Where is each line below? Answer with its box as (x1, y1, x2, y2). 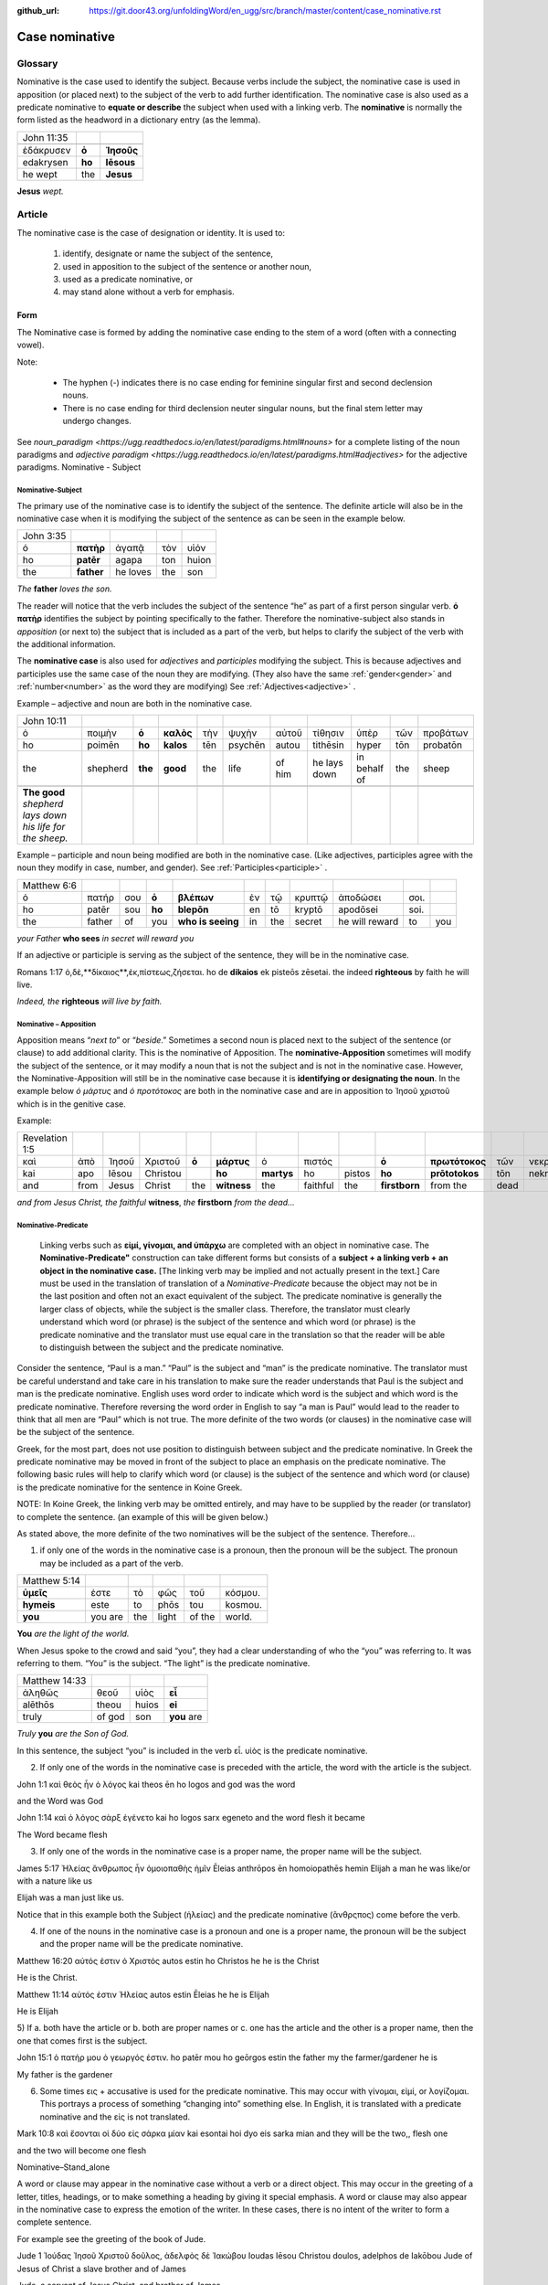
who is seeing (177, 915, 239, 928)
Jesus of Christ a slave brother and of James (16, 2263, 186, 2274)
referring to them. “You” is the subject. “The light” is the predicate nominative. (16, 1657, 311, 1668)
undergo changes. (62, 416, 132, 427)
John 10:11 (22, 715, 68, 727)
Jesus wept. (16, 186, 64, 197)
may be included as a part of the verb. (39, 1557, 184, 1568)
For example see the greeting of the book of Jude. (16, 2233, 206, 2244)
